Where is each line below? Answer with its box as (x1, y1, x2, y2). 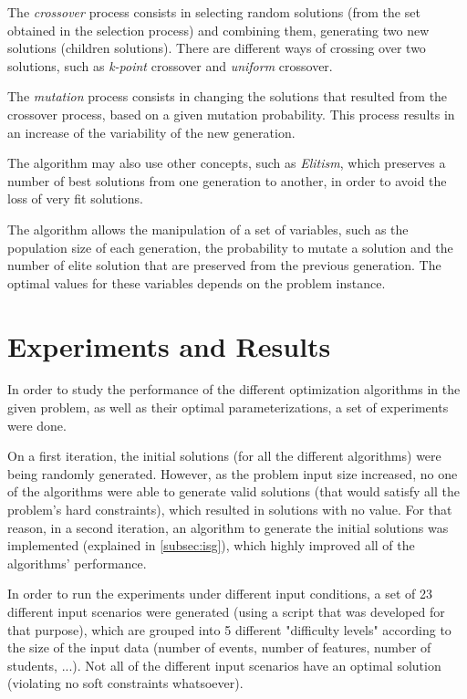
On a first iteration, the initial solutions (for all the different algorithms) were (7, 446, 441, 465)
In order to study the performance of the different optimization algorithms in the (7, 380, 461, 399)
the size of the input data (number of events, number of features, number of (7, 638, 431, 657)
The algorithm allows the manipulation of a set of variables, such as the (7, 219, 409, 238)
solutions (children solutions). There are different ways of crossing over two (7, 38, 426, 57)
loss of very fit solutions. (7, 189, 143, 208)
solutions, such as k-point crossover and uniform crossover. (7, 56, 333, 75)
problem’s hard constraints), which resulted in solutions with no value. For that (7, 500, 452, 518)
